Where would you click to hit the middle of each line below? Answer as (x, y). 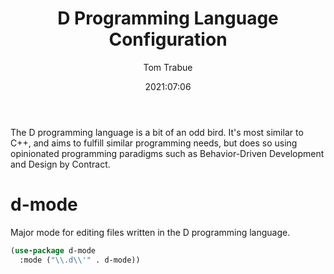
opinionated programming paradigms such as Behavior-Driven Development (167, 153)
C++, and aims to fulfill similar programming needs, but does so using (154, 143)
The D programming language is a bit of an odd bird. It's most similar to (157, 132)
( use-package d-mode (53, 250)
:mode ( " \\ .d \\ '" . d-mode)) (80, 260)
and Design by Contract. (60, 164)
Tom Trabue (168, 67)
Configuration (168, 39)
